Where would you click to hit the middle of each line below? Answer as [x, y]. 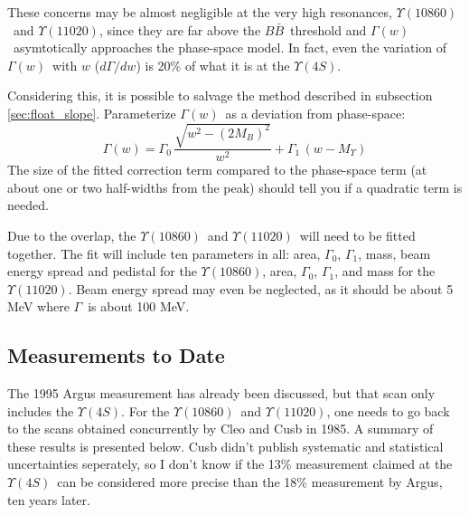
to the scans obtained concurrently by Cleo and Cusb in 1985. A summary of [220, 429]
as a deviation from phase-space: [315, 113]
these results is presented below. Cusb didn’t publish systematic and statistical [225, 446]
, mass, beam [394, 253]
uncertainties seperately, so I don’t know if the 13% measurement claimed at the [230, 464]
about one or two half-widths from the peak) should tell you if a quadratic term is [235, 187]
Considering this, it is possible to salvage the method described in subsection [220, 95]
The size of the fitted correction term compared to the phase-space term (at [217, 170]
